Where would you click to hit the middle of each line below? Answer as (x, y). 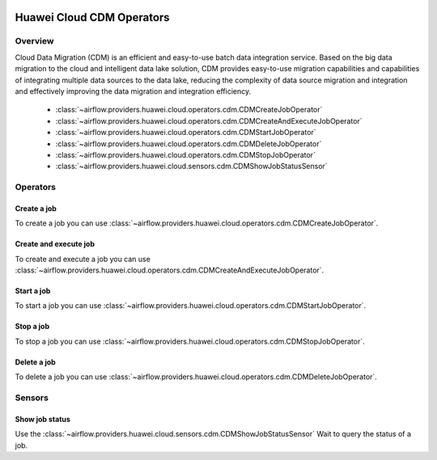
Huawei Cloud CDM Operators (92, 17)
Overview (34, 41)
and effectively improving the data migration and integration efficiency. (133, 91)
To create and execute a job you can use (83, 259)
